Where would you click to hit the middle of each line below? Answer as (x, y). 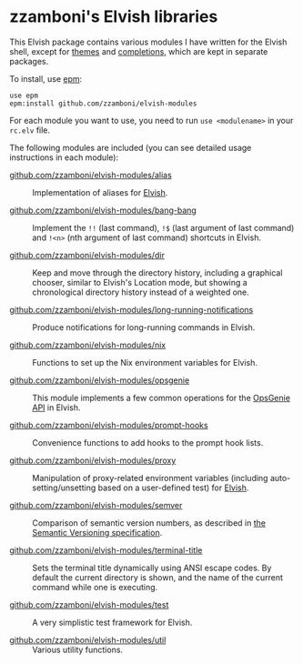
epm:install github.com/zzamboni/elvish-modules (103, 103)
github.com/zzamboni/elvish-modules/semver (96, 505)
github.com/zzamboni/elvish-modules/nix (88, 345)
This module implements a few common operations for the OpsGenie (162, 397)
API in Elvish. (56, 407)
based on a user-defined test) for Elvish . (173, 488)
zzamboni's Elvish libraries (114, 17)
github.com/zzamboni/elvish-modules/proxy (93, 460)
